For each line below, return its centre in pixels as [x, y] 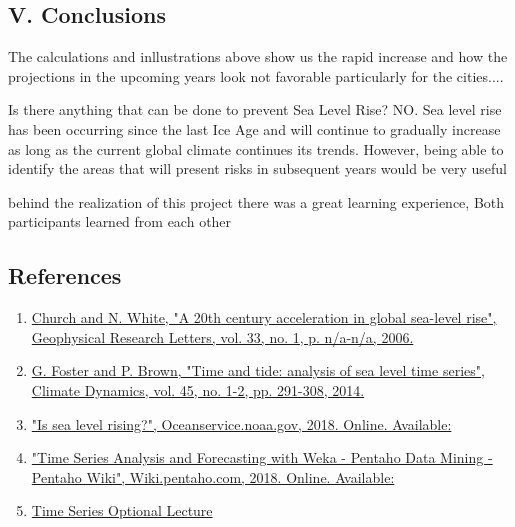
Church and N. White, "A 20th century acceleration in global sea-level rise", [264, 317]
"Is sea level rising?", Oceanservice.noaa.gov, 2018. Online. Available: [241, 423]
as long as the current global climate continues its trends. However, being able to [256, 148]
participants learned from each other [120, 221]
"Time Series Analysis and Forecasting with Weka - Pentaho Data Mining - [262, 457]
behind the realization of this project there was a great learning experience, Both [256, 201]
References [65, 275]
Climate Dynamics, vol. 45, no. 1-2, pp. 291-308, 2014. [198, 389]
